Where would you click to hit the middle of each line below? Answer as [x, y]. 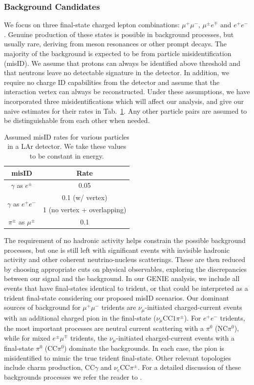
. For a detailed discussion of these [189, 367]
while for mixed [27, 337]
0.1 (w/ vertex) [85, 197]
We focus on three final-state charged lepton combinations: [92, 25]
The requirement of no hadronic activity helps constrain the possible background [125, 240]
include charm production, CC [49, 367]
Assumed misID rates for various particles [67, 136]
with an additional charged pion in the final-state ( [80, 317]
